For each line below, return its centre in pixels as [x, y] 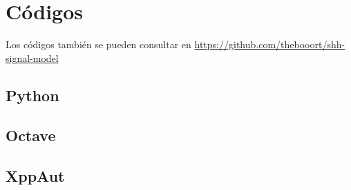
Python [32, 95]
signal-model [32, 57]
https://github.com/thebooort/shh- [270, 44]
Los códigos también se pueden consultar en [98, 44]
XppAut [35, 176]
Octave [31, 135]
